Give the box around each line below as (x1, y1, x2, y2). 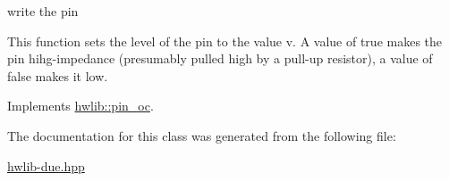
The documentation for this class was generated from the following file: (7, 126, 396, 144)
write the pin (7, 2, 79, 20)
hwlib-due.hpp (7, 156, 85, 175)
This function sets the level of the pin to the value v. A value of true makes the (7, 31, 443, 50)
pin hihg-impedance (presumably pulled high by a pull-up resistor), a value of (7, 49, 433, 68)
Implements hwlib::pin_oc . (7, 96, 154, 115)
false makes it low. (7, 66, 108, 85)
